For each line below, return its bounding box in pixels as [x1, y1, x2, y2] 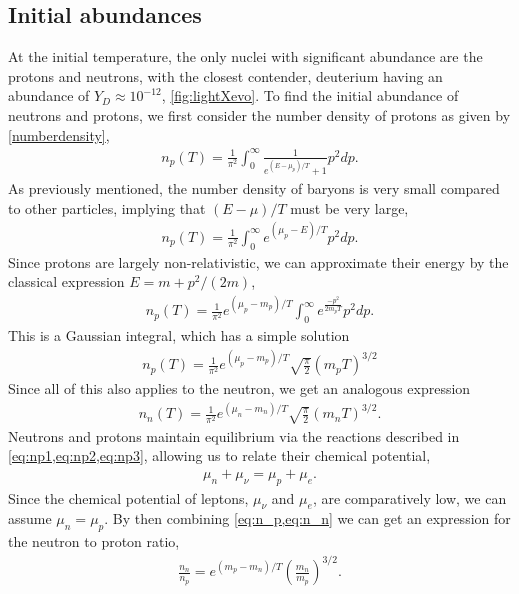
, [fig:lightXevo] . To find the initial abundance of [161, 85, 459, 106]
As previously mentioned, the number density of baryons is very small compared [8, 178, 500, 199]
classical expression [8, 271, 125, 292]
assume [8, 508, 52, 529]
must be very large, [290, 197, 409, 218]
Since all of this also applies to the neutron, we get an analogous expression [8, 378, 471, 399]
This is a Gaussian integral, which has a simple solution [8, 325, 350, 346]
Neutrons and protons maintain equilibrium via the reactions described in [8, 425, 460, 446]
